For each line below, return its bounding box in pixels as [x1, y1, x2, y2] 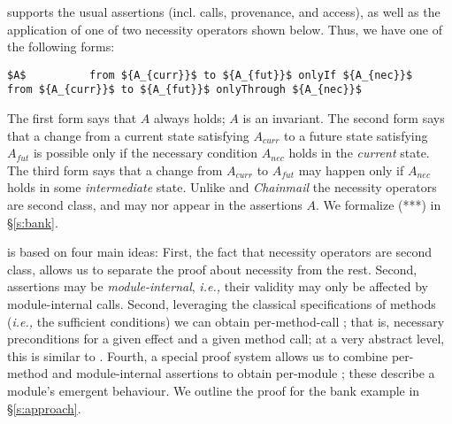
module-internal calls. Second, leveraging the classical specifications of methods [7, 295, 436, 313]
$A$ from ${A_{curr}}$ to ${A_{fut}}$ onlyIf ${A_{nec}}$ [7, 68, 413, 81]
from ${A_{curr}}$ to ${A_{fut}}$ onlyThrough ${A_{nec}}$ [7, 83, 362, 96]
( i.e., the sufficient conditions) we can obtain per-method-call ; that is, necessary [7, 312, 445, 330]
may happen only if [298, 160, 404, 179]
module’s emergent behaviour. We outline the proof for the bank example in [7, 382, 420, 399]
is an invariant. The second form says [242, 109, 445, 127]
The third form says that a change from [7, 160, 223, 179]
